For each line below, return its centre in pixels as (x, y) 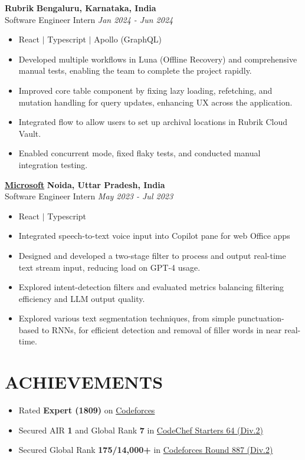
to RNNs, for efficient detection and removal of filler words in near (162, 329)
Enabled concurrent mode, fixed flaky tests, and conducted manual (140, 153)
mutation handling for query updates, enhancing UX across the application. (155, 102)
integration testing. (53, 164)
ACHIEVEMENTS (84, 382)
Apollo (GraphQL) (128, 39)
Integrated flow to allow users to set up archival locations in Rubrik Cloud (153, 122)
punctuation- (261, 318)
